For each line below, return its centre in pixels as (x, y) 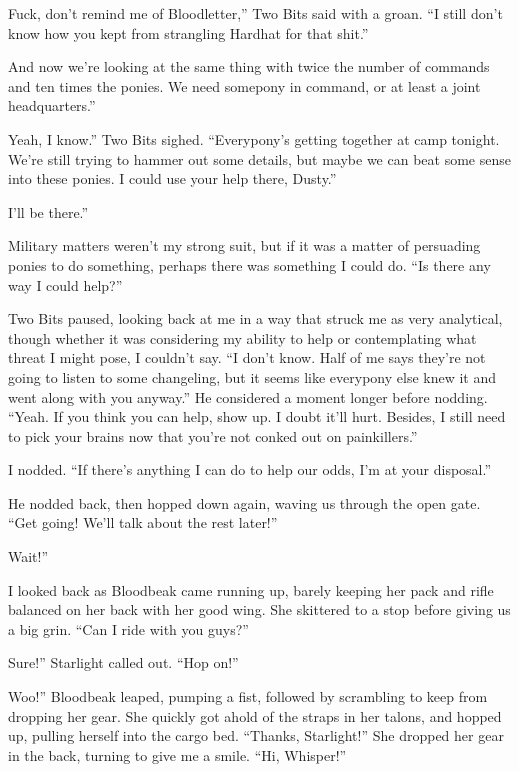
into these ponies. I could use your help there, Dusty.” (172, 178)
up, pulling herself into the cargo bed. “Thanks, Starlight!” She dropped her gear (256, 735)
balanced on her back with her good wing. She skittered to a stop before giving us (259, 609)
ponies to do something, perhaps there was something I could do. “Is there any (249, 264)
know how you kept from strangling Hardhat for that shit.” (188, 32)
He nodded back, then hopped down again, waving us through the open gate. (244, 502)
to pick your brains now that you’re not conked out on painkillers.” (213, 435)
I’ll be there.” (48, 211)
